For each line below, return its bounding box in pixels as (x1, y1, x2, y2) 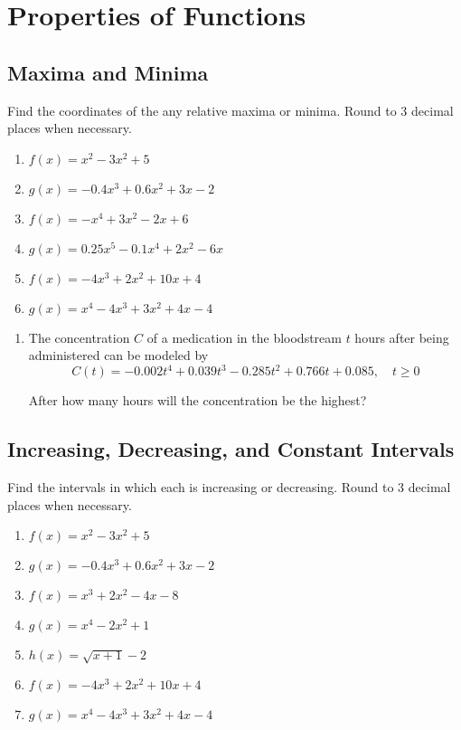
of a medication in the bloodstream (146, 327, 342, 346)
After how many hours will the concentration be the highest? (28, 391, 367, 410)
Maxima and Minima (7, 58, 209, 86)
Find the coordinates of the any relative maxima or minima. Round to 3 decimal (7, 100, 454, 119)
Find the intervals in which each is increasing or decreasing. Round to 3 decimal (7, 478, 451, 497)
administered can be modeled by (28, 346, 209, 365)
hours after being (354, 327, 449, 346)
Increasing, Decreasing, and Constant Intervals (7, 435, 455, 463)
